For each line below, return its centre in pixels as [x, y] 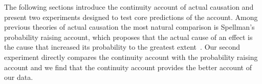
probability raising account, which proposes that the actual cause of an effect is [128, 37]
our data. [19, 77]
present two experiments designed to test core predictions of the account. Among [131, 17]
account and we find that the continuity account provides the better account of [128, 67]
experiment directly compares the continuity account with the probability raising [131, 57]
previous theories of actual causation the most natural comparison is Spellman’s [129, 27]
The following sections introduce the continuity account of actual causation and [129, 7]
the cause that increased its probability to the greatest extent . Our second [122, 47]
